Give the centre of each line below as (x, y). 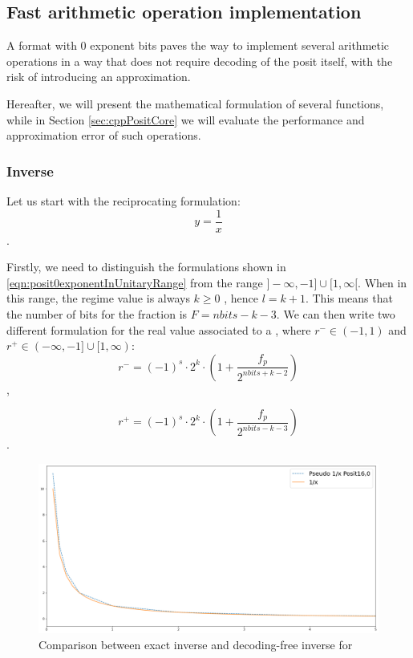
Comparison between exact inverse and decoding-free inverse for (196, 644)
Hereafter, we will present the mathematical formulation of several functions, (195, 103)
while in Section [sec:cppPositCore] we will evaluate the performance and (186, 119)
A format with (42, 45)
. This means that (349, 298)
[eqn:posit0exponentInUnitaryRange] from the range (135, 282)
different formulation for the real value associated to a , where (159, 329)
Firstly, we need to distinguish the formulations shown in (146, 267)
